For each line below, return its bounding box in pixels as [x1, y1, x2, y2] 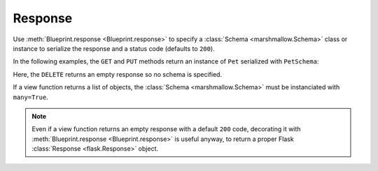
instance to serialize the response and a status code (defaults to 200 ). [13, 44, 215, 52]
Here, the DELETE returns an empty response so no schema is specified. [13, 70, 223, 78]
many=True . [13, 93, 48, 101]
